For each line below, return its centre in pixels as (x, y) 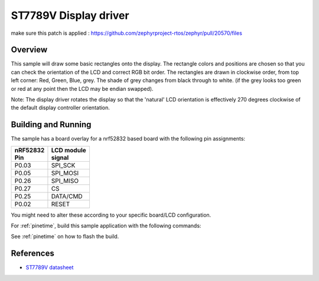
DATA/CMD (67, 196)
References (32, 254)
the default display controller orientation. (61, 108)
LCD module (69, 150)
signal (60, 158)
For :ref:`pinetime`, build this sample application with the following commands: (106, 226)
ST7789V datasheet (50, 267)
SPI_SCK (63, 165)
